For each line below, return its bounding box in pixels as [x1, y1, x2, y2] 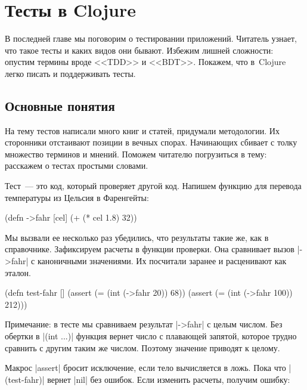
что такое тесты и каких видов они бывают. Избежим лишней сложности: [5, 44, 274, 56]
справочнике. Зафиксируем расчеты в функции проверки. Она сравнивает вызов [5, 243, 294, 255]
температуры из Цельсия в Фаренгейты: [5, 191, 149, 203]
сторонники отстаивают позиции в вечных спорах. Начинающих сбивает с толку [5, 136, 297, 148]
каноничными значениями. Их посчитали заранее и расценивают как [37, 255, 287, 267]
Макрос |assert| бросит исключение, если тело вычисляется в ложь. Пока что [5, 361, 286, 374]
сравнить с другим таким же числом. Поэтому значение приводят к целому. [5, 341, 280, 354]
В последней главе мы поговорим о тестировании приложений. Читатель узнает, [5, 32, 297, 45]
